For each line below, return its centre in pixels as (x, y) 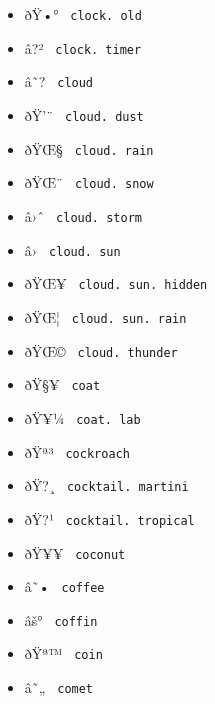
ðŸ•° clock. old (83, 14)
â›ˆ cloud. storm (83, 215)
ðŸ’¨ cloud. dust (84, 114)
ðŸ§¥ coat (62, 384)
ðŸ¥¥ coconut (75, 552)
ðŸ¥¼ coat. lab (82, 417)
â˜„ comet (59, 687)
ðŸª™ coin (63, 653)
